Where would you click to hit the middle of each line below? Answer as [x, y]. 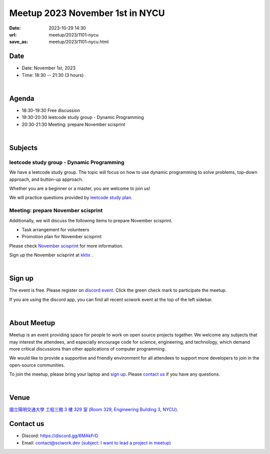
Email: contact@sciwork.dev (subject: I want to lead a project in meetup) [96, 443]
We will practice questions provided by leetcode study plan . [71, 198]
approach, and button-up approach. [46, 179]
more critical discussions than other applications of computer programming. [87, 349]
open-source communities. [37, 365]
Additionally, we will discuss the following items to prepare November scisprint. [91, 220]
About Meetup [32, 323]
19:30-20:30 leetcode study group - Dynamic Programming [83, 117]
